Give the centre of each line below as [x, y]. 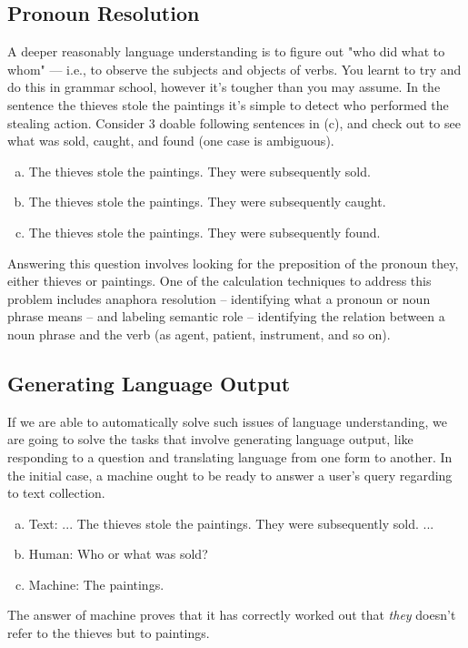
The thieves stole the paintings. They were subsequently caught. [207, 202]
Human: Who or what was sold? [118, 554]
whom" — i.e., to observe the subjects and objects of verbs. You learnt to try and [234, 69]
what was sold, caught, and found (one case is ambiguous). [171, 141]
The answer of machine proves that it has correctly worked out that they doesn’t [232, 615]
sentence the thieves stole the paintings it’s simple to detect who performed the [228, 104]
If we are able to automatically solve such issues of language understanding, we [227, 421]
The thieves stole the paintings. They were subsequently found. [204, 232]
